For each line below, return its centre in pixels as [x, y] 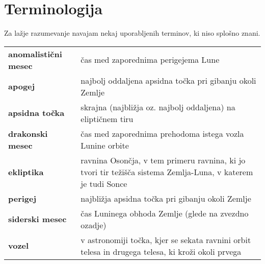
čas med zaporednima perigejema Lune [150, 60]
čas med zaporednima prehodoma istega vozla [162, 133]
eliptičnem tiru [107, 118]
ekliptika [26, 172]
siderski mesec [37, 219]
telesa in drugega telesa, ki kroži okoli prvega [161, 251]
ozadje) [94, 225]
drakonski [28, 133]
